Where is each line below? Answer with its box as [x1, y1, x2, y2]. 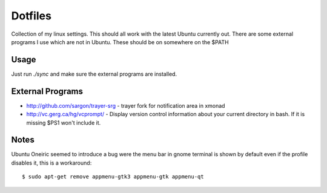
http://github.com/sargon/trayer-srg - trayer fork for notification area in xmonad [26, 102, 225, 109]
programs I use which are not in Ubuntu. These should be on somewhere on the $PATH [11, 38, 230, 45]
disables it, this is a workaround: [11, 159, 92, 166]
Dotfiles [11, 9, 51, 22]
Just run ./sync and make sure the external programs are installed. [11, 70, 177, 77]
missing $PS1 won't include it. [26, 119, 101, 126]
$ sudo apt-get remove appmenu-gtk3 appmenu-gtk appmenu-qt [22, 173, 204, 180]
